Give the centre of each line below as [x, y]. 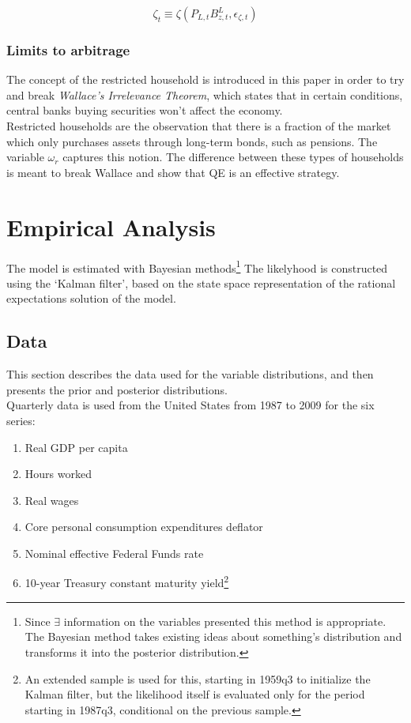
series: [21, 420]
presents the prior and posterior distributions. [117, 389]
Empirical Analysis [111, 226]
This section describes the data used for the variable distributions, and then [190, 374]
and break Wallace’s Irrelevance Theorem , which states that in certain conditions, [205, 94]
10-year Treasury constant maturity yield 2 [127, 582]
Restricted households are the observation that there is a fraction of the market [199, 126]
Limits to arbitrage [68, 49]
